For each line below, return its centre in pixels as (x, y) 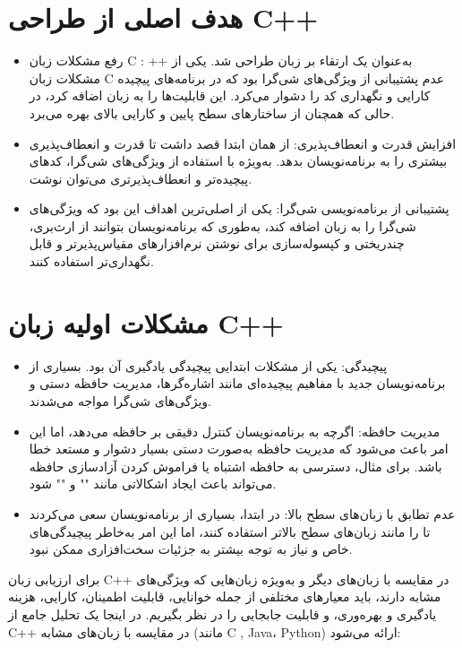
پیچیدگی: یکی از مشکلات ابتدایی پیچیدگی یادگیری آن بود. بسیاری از (208, 365)
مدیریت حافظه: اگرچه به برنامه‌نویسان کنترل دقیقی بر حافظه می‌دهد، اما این (235, 431)
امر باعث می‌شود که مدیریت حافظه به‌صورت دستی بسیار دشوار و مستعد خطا (239, 449)
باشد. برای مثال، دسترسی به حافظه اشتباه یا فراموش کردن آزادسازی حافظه (235, 466)
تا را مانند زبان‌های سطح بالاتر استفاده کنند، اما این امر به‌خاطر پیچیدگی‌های (230, 531)
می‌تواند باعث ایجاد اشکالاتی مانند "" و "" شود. (153, 484)
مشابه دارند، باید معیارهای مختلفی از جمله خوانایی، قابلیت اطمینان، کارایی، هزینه (225, 596)
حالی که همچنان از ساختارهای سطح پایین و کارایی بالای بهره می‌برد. (212, 112)
